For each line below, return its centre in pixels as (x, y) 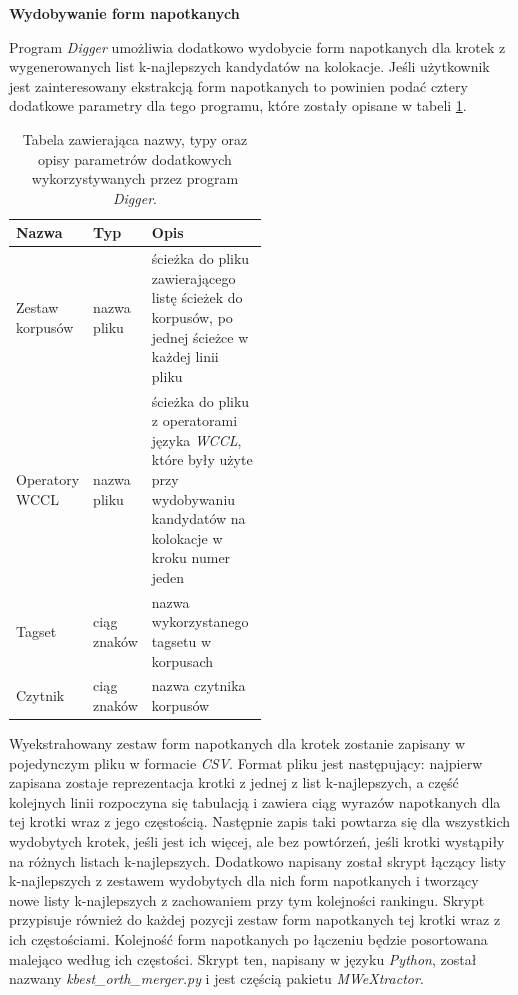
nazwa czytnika (198, 685)
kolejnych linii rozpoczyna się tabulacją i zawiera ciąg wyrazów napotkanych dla (255, 801)
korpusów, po (192, 316)
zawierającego (193, 277)
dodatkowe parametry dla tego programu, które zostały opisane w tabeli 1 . (238, 105)
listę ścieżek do (197, 297)
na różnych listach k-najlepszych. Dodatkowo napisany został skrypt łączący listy (258, 860)
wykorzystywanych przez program (135, 178)
